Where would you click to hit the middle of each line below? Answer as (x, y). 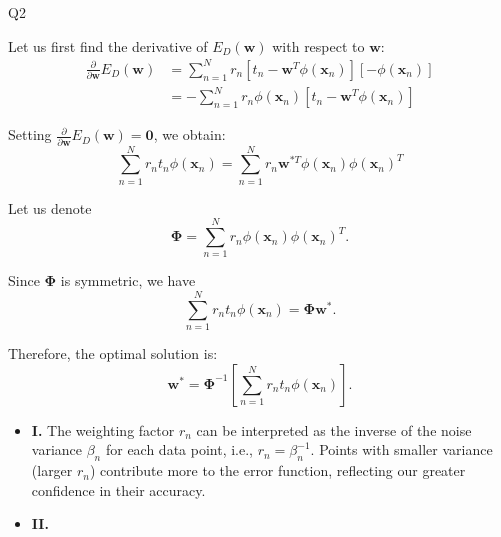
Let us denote (50, 207)
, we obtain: (189, 134)
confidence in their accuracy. (118, 489)
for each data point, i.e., (179, 449)
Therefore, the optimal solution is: (113, 353)
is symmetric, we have (128, 280)
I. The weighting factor (103, 429)
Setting (30, 134)
